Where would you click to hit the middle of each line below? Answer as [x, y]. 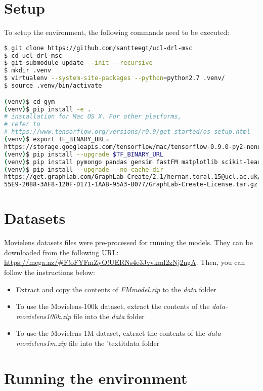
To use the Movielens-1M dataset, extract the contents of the [111, 333]
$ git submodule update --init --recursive [78, 63]
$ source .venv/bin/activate [53, 86]
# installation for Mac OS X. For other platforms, [93, 117]
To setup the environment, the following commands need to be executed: [117, 32]
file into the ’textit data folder [114, 343]
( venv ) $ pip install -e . [48, 109]
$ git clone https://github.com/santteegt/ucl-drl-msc [98, 48]
